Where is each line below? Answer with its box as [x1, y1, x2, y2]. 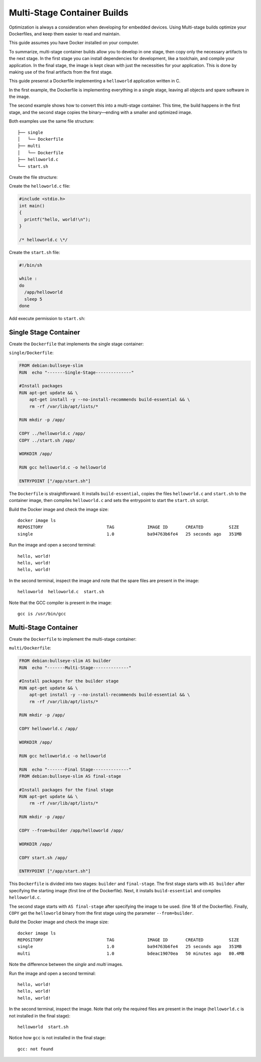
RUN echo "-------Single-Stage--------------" [19, 370, 134, 375]
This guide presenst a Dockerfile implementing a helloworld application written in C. [9, 78, 181, 84]
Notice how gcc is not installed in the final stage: [9, 1035, 106, 1041]
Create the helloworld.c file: [9, 183, 71, 189]
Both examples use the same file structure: [9, 118, 94, 124]
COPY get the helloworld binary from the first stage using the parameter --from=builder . [9, 910, 194, 916]
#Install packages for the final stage [19, 787, 114, 792]
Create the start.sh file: [9, 249, 60, 255]
